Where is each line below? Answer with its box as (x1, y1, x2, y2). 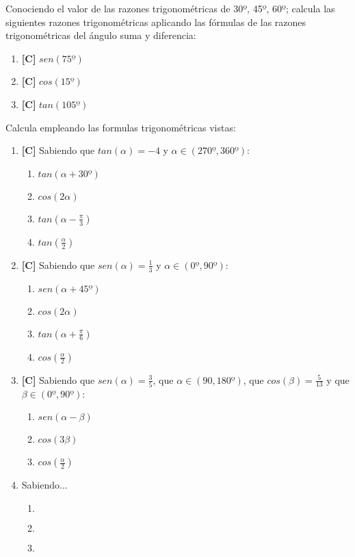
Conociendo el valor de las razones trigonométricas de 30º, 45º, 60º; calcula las (5, 1, 335, 15)
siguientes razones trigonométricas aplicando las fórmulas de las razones (5, 14, 306, 29)
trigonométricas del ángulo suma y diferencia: (5, 28, 196, 42)
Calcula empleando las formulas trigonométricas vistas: (5, 120, 236, 134)
